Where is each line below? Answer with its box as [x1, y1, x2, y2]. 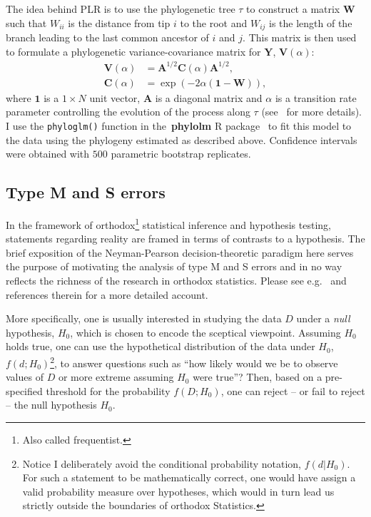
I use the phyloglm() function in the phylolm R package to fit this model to [6, 118, 352, 133]
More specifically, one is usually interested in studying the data [6, 311, 282, 326]
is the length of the [269, 15, 352, 30]
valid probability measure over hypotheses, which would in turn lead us [22, 483, 335, 498]
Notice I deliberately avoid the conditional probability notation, [22, 456, 301, 471]
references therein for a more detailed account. [6, 287, 208, 302]
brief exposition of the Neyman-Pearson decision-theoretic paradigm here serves [6, 245, 354, 260]
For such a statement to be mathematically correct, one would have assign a [22, 470, 356, 485]
